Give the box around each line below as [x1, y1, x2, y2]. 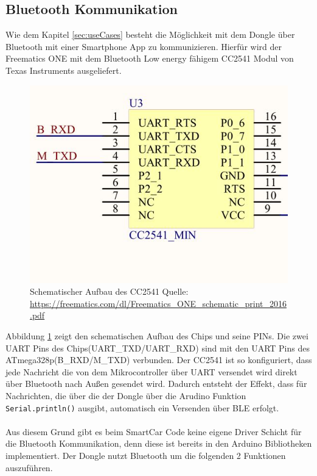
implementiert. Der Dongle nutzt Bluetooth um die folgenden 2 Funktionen [5, 449, 286, 461]
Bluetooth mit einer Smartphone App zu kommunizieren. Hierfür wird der [5, 40, 282, 52]
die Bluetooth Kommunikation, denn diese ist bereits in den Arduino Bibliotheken [5, 437, 312, 450]
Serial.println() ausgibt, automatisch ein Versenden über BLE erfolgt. [5, 401, 279, 414]
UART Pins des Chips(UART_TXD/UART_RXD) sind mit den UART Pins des [5, 341, 310, 354]
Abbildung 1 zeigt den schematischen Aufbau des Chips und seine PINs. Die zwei [5, 329, 308, 342]
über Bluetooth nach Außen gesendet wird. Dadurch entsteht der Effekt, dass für [5, 377, 307, 390]
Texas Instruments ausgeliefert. [5, 63, 122, 76]
